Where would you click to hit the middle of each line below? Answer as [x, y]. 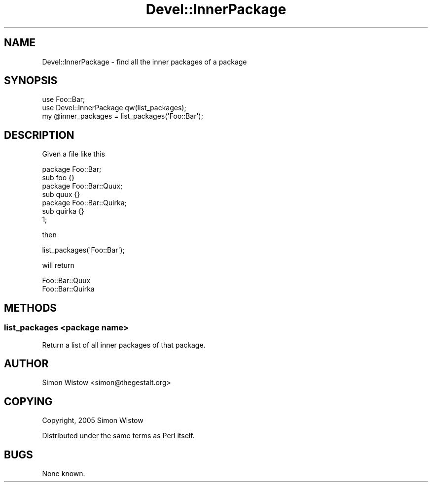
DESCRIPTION [39, 135]
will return [58, 265]
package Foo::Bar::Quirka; [84, 203]
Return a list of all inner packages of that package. [124, 345]
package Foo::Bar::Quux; [82, 186]
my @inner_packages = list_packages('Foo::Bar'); [123, 116]
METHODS [31, 308]
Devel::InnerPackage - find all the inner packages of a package [144, 62]
